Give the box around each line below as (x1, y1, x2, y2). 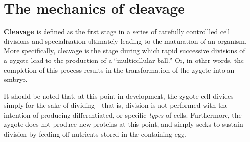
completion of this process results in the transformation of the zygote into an (4, 64, 235, 75)
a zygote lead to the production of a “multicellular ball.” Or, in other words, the (4, 55, 244, 65)
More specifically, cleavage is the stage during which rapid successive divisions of (4, 45, 245, 56)
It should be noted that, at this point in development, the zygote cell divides (4, 90, 234, 101)
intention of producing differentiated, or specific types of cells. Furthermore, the (4, 109, 242, 120)
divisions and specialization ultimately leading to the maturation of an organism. (4, 36, 247, 46)
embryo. (4, 74, 28, 84)
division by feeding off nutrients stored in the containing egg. (4, 129, 186, 139)
